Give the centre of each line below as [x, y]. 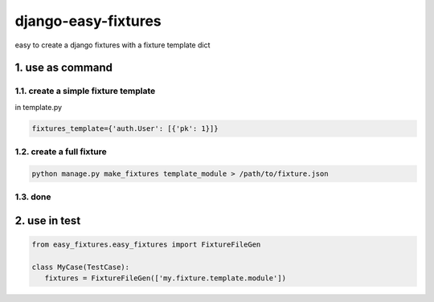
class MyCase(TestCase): [81, 267]
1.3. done [33, 197]
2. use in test [48, 220]
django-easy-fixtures [88, 21]
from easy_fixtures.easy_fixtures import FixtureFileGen [146, 244]
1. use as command [63, 68]
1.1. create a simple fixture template [85, 91]
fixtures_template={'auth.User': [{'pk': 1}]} [125, 128]
